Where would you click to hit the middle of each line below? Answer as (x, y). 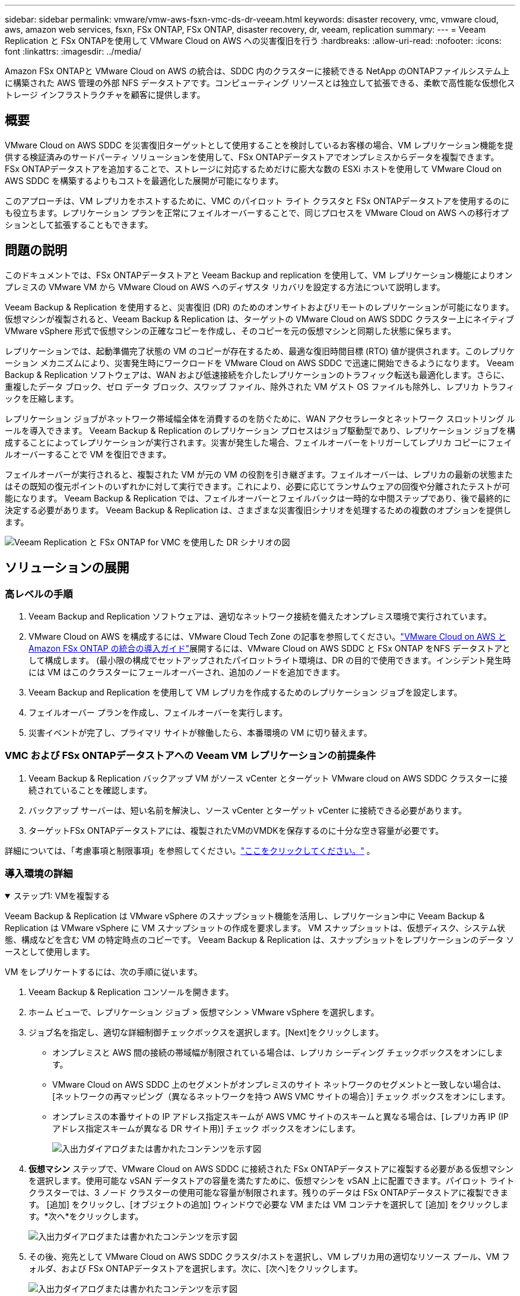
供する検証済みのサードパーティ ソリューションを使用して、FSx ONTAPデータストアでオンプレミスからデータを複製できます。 (252, 157)
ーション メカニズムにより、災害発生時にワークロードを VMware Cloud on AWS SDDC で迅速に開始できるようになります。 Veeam (259, 363)
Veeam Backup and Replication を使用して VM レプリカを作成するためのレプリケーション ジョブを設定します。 (245, 692)
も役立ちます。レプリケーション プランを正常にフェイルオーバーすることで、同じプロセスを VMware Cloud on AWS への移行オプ (257, 212)
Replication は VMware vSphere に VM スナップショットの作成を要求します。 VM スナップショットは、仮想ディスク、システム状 (255, 928)
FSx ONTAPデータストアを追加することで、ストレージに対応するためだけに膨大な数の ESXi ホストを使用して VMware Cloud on (253, 169)
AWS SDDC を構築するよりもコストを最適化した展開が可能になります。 (144, 180)
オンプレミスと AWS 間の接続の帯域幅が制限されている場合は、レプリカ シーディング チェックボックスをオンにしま (278, 1053)
